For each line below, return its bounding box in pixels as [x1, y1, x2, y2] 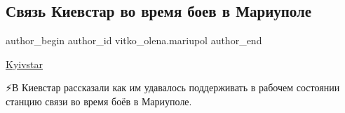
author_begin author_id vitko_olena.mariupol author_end [6, 33, 262, 48]
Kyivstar [6, 56, 43, 71]
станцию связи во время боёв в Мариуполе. [6, 93, 192, 108]
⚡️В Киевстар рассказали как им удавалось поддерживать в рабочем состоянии [6, 80, 340, 95]
